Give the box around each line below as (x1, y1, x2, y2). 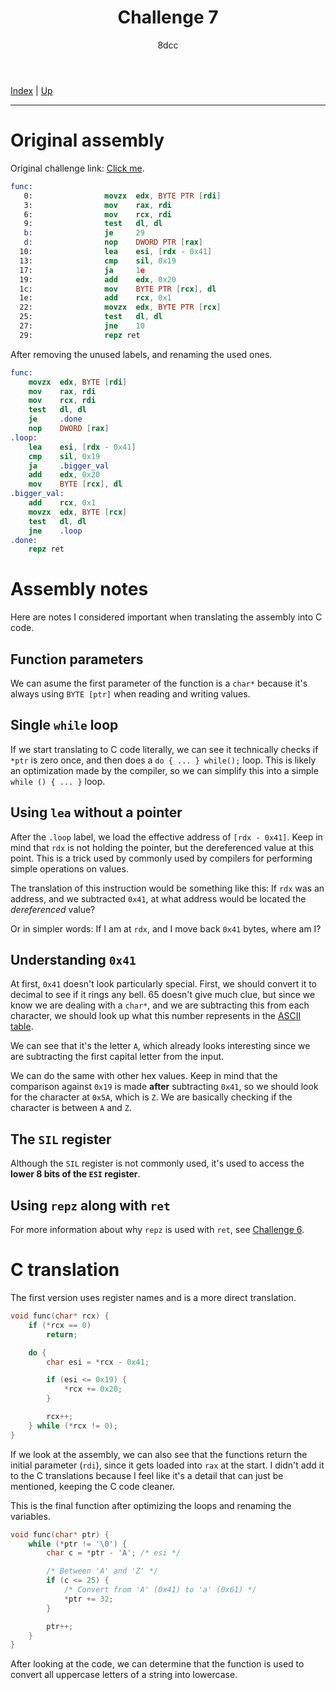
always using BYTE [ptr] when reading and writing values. (10, 688, 251, 700)
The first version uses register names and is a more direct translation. (10, 1292, 297, 1303)
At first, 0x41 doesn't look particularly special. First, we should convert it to (10, 978, 317, 990)
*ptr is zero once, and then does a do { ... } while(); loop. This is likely (10, 754, 317, 766)
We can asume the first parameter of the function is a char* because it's (10, 677, 308, 689)
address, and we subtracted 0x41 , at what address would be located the (10, 892, 307, 905)
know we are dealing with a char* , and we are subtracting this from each (10, 999, 310, 1011)
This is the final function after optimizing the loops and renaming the (10, 1499, 292, 1511)
